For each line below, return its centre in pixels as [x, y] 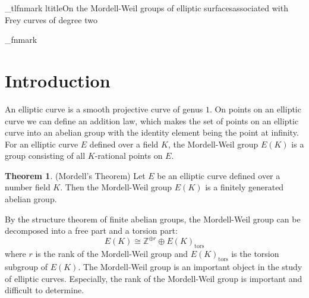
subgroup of [26, 266]
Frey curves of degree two [51, 19]
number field [28, 187]
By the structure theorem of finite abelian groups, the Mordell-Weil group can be [153, 219]
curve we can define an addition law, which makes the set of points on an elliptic [152, 120]
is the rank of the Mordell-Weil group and [111, 254]
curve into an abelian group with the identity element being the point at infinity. [152, 132]
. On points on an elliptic [255, 109]
